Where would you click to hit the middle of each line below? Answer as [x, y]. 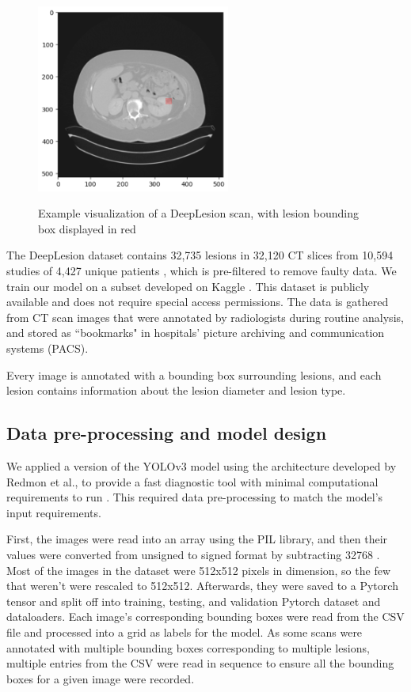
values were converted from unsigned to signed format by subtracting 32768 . [193, 554]
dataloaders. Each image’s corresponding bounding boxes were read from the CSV [205, 616]
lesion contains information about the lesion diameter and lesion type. [176, 390]
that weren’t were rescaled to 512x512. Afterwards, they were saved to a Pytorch [202, 586]
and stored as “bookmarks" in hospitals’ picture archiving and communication [196, 333]
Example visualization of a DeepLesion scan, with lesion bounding [198, 213]
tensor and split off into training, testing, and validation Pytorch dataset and [194, 601]
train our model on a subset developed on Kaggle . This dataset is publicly [188, 286]
